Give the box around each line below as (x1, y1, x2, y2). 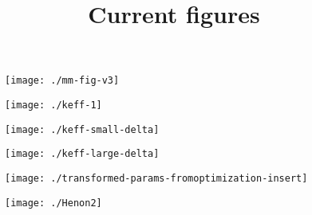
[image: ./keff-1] (5, 100, 102, 111)
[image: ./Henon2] (5, 197, 102, 209)
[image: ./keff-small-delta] (5, 123, 160, 135)
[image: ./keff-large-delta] (5, 148, 160, 160)
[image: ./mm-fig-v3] (5, 75, 120, 87)
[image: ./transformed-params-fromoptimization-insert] (5, 173, 308, 184)
